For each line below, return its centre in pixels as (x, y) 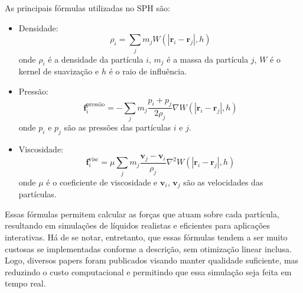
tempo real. (25, 283)
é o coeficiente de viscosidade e (102, 182)
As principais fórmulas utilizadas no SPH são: (87, 8)
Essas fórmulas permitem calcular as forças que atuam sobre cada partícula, (142, 214)
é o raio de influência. (148, 71)
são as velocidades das (223, 182)
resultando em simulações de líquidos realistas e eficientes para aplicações (138, 225)
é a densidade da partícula (96, 59)
